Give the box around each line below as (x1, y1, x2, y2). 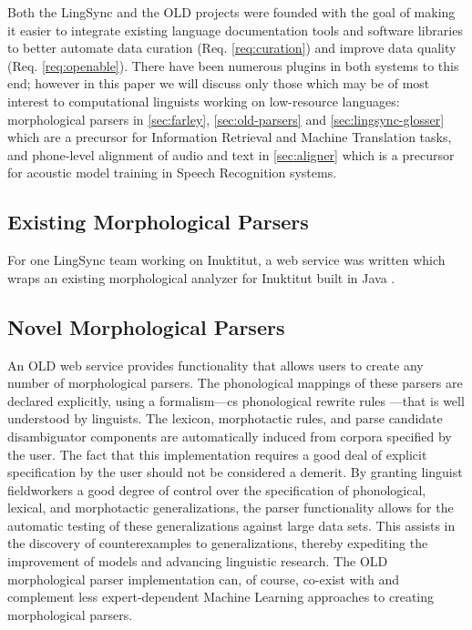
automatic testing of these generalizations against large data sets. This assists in (7, 515, 456, 534)
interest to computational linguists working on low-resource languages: (7, 91, 400, 110)
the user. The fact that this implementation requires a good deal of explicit (7, 444, 427, 463)
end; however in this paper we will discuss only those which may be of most (7, 74, 430, 93)
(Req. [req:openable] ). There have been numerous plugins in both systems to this (7, 56, 459, 75)
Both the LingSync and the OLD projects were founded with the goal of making (7, 3, 456, 21)
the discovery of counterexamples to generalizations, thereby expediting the (7, 533, 428, 553)
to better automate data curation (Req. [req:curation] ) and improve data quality (7, 38, 457, 57)
